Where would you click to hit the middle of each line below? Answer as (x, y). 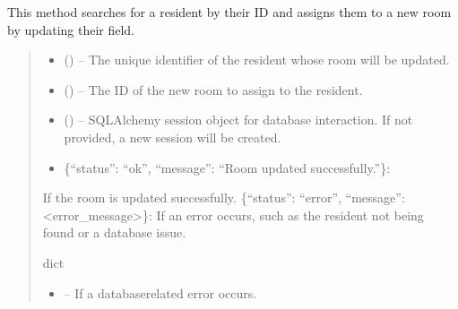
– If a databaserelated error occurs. (160, 292)
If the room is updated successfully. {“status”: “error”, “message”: (224, 197)
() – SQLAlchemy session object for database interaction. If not (238, 120)
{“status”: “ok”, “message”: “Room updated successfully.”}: (227, 167)
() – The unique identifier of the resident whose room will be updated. (257, 60)
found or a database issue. (114, 232)
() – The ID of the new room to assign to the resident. (213, 89)
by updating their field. (71, 29)
